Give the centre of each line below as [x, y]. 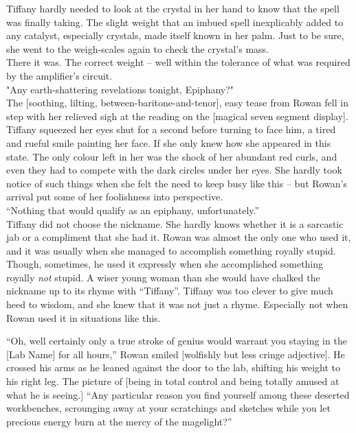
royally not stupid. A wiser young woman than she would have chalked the [163, 277]
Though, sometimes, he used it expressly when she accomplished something [165, 264]
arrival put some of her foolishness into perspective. [115, 197]
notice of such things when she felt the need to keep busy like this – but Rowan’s [177, 183]
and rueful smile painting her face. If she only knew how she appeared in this [169, 142]
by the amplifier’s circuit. [59, 75]
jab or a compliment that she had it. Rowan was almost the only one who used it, [179, 237]
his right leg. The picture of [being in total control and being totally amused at [173, 381]
